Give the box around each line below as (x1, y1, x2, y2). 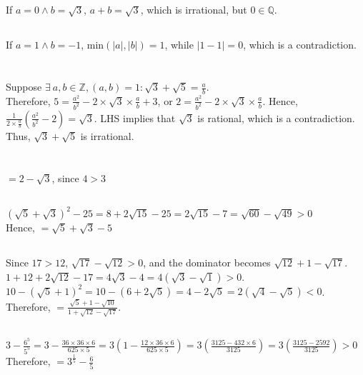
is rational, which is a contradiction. (197, 110, 355, 125)
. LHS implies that (94, 110, 176, 125)
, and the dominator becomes (143, 255, 271, 270)
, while (164, 37, 194, 52)
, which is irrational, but (140, 2, 247, 17)
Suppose (6, 79, 42, 94)
